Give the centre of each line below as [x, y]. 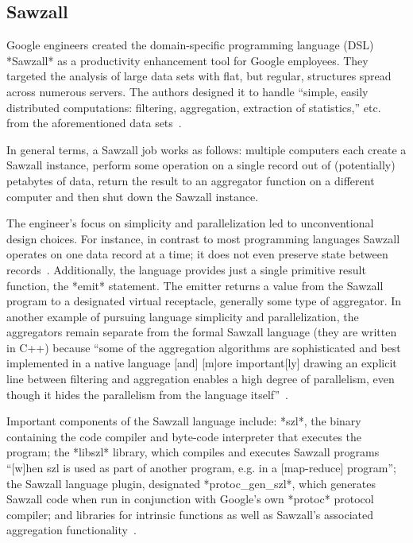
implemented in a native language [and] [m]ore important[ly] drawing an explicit [202, 363]
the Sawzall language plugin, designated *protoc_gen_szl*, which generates [191, 483]
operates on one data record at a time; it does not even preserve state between [197, 254]
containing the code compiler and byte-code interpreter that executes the [184, 436]
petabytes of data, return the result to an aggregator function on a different [191, 180]
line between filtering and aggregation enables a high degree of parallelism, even [201, 379]
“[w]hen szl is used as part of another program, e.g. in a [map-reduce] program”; [201, 468]
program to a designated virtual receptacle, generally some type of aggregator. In [204, 301]
